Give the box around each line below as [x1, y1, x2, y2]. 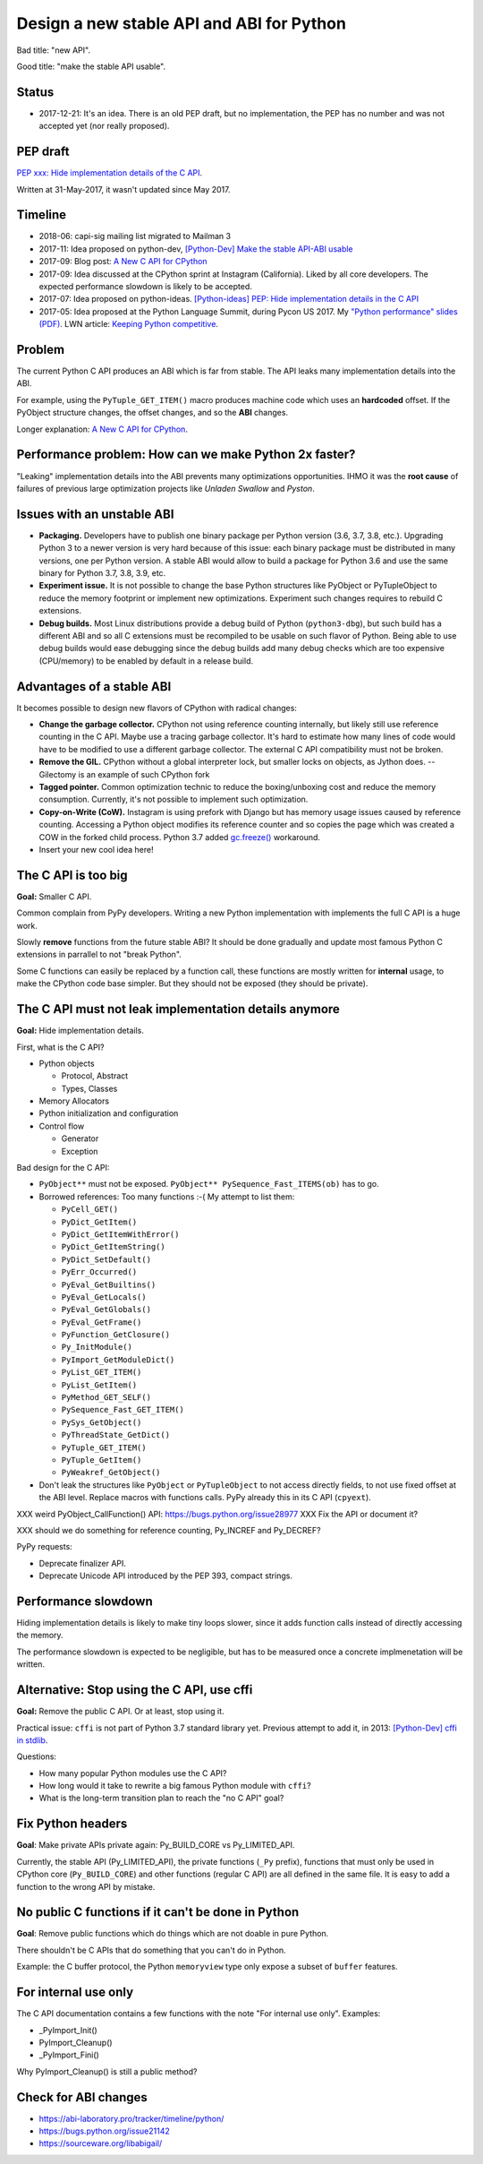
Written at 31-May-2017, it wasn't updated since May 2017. [16, 184, 231, 194]
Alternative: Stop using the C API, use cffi [16, 1682, 253, 1697]
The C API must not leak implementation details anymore [16, 1001, 340, 1017]
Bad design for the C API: [16, 1163, 110, 1173]
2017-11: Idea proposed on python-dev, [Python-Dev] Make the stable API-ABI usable [38, 243, 353, 254]
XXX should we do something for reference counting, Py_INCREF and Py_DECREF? [16, 1524, 321, 1535]
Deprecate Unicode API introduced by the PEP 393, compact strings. [38, 1570, 292, 1581]
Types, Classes [61, 1083, 118, 1094]
